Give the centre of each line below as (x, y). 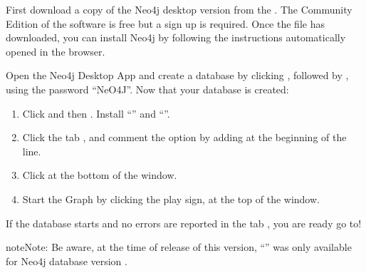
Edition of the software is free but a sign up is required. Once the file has (165, 23)
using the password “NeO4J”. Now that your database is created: (147, 89)
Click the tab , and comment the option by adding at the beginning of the (184, 137)
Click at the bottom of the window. (100, 175)
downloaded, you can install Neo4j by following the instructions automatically (176, 37)
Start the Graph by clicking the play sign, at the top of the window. (171, 199)
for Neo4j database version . (67, 261)
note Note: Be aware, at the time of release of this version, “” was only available (179, 247)
